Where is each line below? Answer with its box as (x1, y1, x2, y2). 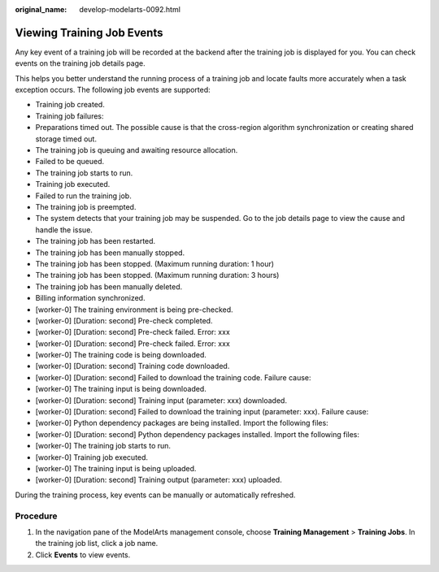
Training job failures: (35, 110, 105, 121)
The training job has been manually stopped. (35, 248, 185, 258)
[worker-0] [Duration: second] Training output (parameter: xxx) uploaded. (35, 475, 282, 485)
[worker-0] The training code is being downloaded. (35, 350, 206, 360)
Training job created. (35, 100, 105, 110)
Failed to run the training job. (35, 191, 132, 201)
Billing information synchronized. (35, 293, 146, 303)
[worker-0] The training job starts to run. (35, 441, 171, 451)
